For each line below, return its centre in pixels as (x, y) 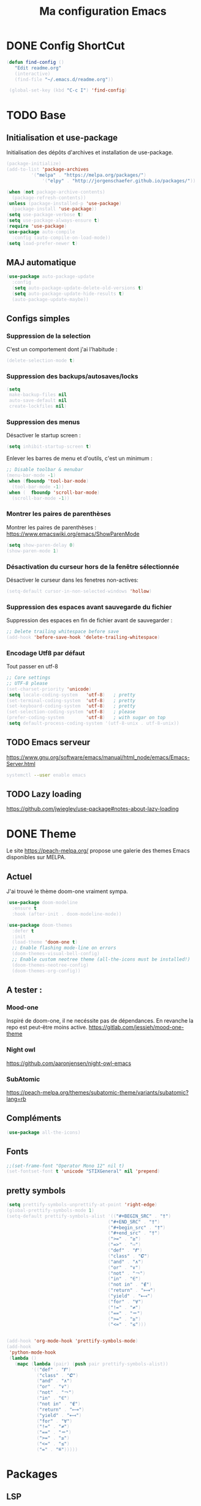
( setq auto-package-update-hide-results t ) (68, 294)
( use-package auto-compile (41, 232)
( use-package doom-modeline (42, 903)
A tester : (24, 990)
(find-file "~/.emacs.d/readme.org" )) (64, 79)
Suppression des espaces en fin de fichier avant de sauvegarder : (89, 620)
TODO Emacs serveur (48, 742)
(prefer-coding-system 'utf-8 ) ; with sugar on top (86, 718)
